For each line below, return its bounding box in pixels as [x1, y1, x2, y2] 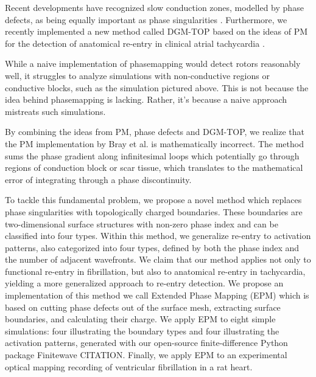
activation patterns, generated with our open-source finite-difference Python [5, 336, 288, 349]
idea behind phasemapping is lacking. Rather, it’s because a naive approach [5, 93, 287, 106]
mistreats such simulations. [5, 105, 106, 117]
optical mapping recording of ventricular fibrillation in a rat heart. [5, 360, 253, 373]
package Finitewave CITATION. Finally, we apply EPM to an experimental [5, 348, 287, 361]
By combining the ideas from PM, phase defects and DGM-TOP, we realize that [5, 125, 304, 138]
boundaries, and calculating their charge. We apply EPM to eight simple [5, 313, 276, 325]
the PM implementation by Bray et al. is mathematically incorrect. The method [5, 137, 304, 150]
